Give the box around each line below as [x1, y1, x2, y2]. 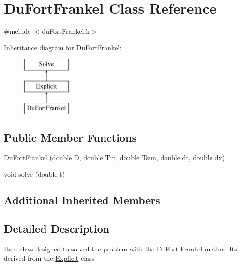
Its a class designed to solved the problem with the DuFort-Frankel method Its [4, 243, 237, 253]
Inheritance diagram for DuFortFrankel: [4, 42, 122, 52]
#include [4, 26, 31, 36]
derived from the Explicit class [4, 253, 95, 263]
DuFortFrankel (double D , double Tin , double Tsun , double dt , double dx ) [4, 152, 225, 163]
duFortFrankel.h [42, 26, 90, 36]
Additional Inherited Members [4, 192, 160, 207]
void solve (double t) [4, 169, 65, 179]
